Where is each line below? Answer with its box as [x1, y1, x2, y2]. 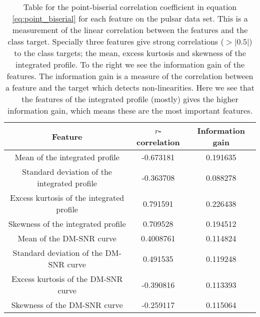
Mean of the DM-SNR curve [17, 232, 116, 244]
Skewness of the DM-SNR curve [11, 299, 123, 310]
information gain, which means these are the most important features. [7, 105, 252, 116]
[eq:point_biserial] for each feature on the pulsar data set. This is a [12, 13, 248, 24]
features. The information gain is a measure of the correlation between [6, 70, 253, 82]
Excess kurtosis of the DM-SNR [11, 273, 123, 284]
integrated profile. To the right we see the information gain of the [15, 59, 245, 70]
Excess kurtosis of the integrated [10, 192, 124, 203]
